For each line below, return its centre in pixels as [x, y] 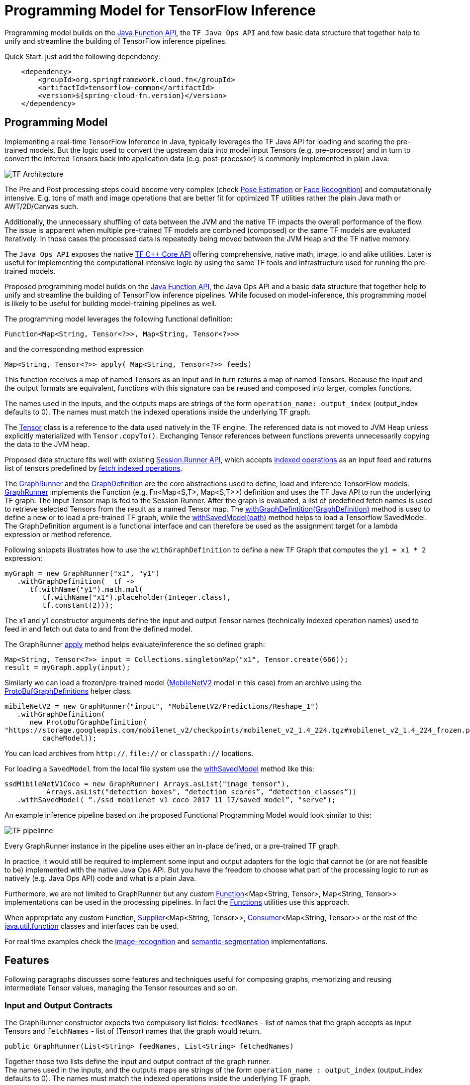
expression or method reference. [58, 534]
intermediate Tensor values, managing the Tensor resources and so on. [121, 988]
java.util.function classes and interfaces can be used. [92, 926]
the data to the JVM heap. [47, 444]
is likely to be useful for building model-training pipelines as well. [111, 303]
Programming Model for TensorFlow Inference [160, 10]
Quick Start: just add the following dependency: [83, 56]
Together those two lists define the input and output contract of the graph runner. [138, 1062]
